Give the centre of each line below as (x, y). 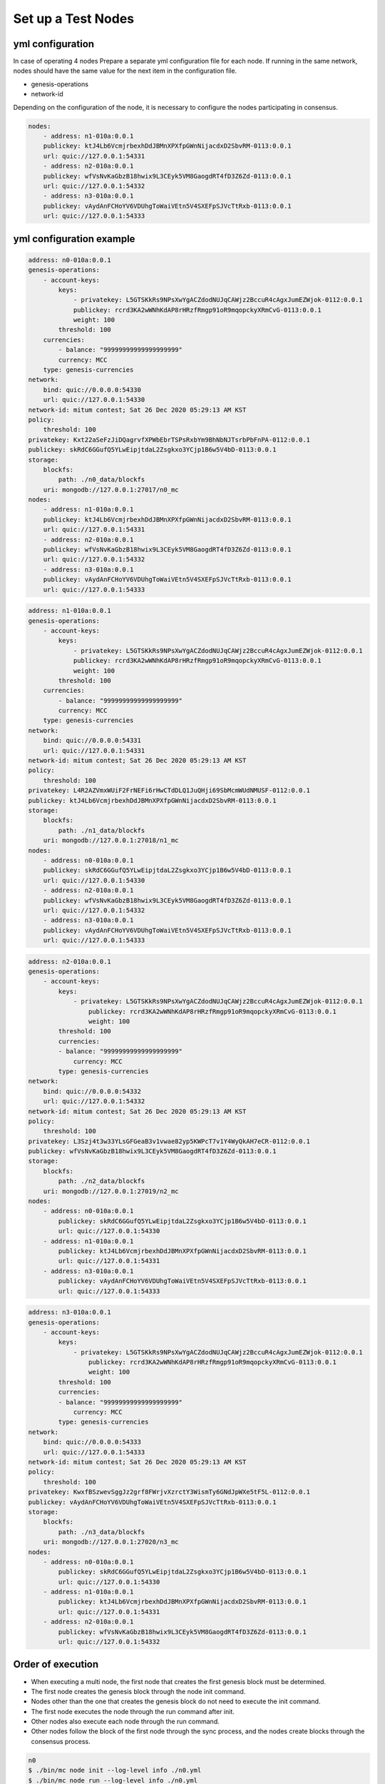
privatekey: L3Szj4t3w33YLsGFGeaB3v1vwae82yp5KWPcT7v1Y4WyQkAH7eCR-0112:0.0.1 (169, 1141)
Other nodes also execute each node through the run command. (125, 1722)
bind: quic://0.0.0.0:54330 (92, 390)
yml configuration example (74, 239)
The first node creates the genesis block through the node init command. (138, 1691)
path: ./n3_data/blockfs (102, 1532)
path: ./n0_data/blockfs (102, 480)
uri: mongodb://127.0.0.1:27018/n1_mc (111, 841)
